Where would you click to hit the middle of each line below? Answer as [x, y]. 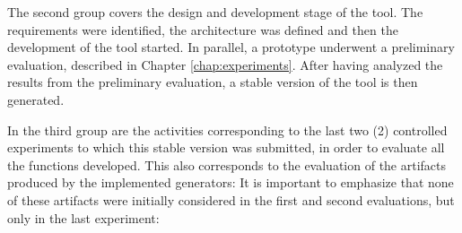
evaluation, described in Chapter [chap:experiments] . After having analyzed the [225, 64]
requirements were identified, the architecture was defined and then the [203, 29]
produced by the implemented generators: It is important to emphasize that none [231, 182]
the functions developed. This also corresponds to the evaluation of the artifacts [227, 164]
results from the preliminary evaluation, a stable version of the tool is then [213, 82]
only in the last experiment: [83, 217]
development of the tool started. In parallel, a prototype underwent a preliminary [231, 47]
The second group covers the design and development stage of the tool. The [215, 12]
